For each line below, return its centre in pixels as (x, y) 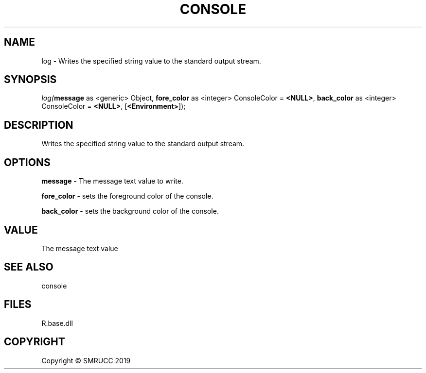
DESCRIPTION (39, 125)
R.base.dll (57, 323)
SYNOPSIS (30, 80)
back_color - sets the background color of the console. (130, 211)
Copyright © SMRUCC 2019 (86, 360)
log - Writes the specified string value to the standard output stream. (151, 61)
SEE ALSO (29, 267)
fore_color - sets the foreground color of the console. (127, 196)
